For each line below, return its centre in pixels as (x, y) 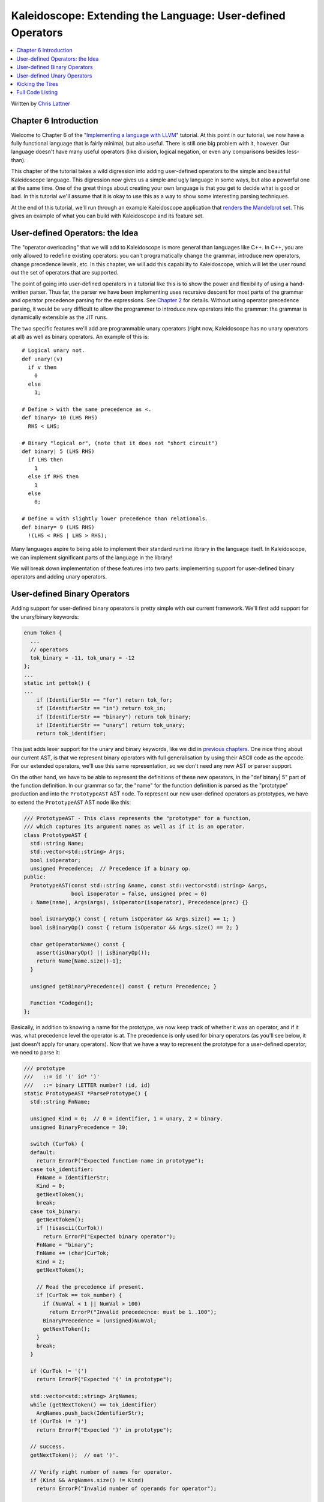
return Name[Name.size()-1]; (79, 961)
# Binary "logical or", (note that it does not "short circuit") (120, 443)
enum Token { (43, 633)
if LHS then (45, 460)
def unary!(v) (42, 359)
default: (43, 1152)
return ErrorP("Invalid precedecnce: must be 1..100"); (133, 1312)
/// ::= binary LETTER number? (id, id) (87, 1085)
